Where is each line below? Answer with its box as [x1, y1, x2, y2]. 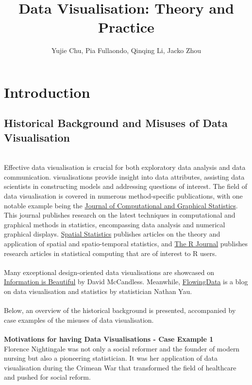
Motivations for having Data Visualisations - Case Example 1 [4, 333, 214, 344]
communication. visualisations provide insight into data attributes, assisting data [4, 171, 245, 182]
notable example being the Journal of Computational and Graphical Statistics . [4, 200, 238, 210]
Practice [98, 17, 154, 37]
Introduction [4, 82, 90, 102]
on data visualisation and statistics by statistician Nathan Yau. [4, 286, 192, 296]
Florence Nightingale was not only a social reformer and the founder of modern [4, 343, 240, 353]
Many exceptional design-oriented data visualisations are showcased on [4, 267, 214, 277]
